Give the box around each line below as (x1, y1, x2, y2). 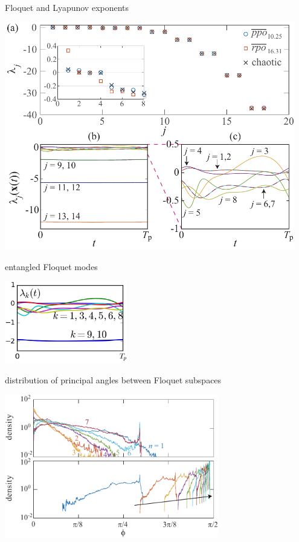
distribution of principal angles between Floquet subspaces (5, 373, 222, 386)
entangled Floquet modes (5, 260, 98, 273)
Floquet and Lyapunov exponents (5, 1, 129, 13)
